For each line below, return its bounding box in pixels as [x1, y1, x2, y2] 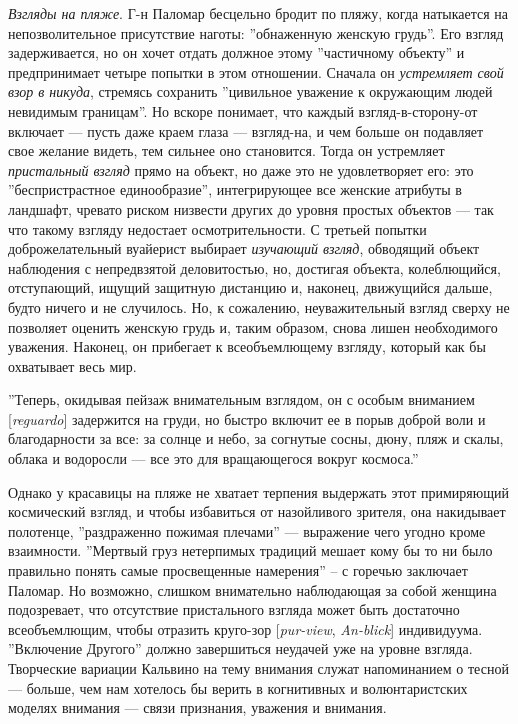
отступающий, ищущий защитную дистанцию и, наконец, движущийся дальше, [8, 277, 493, 298]
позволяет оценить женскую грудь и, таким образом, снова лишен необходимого [8, 316, 498, 337]
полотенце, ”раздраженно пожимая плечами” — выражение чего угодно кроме [8, 520, 486, 541]
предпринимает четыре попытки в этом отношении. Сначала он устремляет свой [8, 61, 504, 82]
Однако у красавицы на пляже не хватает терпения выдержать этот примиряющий [8, 481, 509, 502]
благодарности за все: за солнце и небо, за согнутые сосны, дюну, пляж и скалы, [8, 428, 504, 449]
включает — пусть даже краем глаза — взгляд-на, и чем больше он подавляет [8, 120, 484, 141]
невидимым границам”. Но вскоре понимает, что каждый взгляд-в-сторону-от [8, 100, 478, 121]
